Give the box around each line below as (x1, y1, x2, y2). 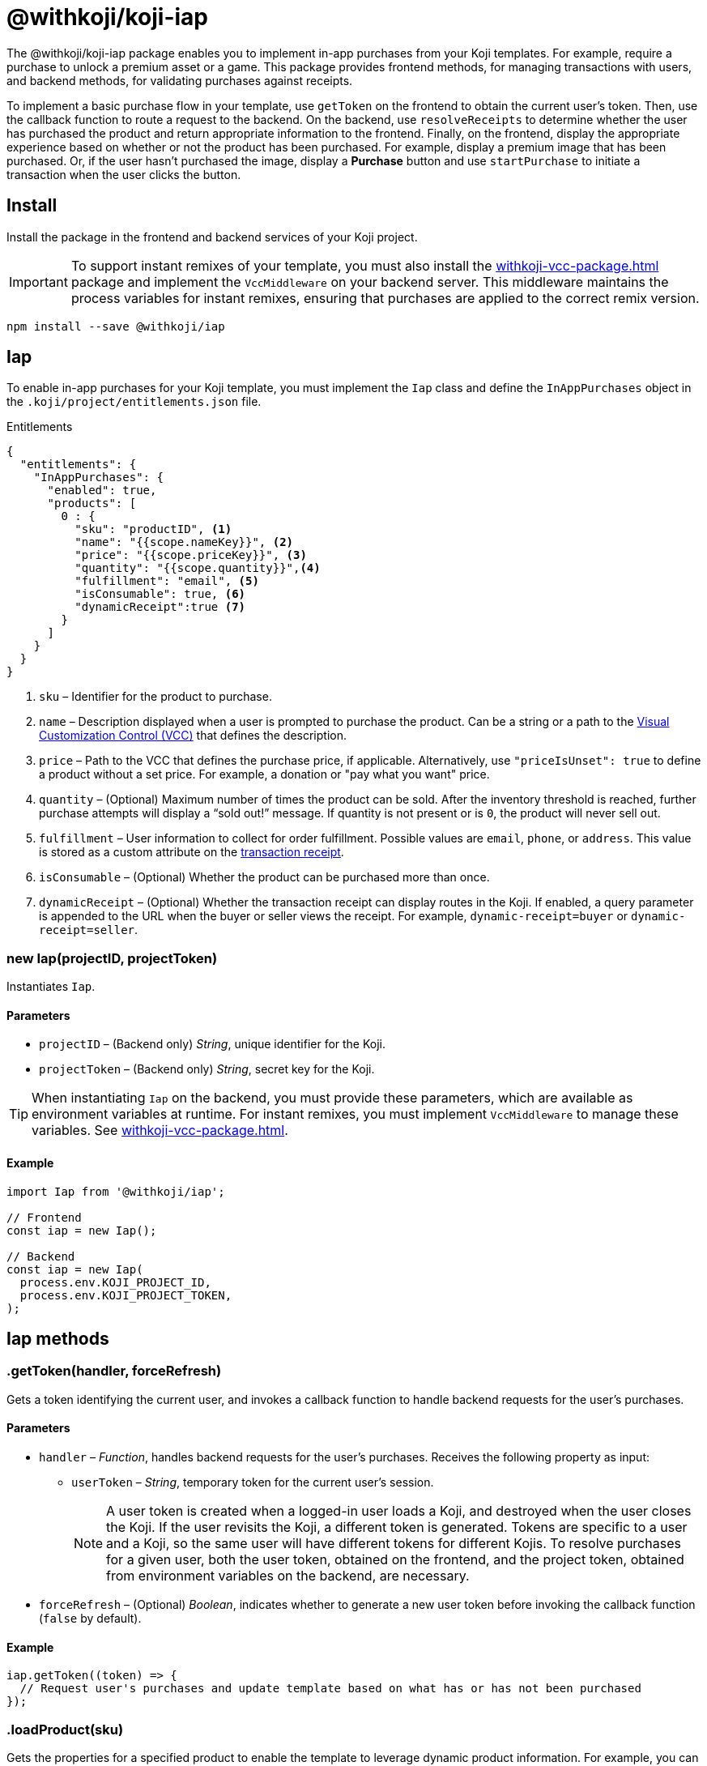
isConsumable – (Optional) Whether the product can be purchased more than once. (39, 870, 490, 885)
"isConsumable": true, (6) (75, 587, 246, 601)
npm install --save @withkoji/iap (6, 319, 225, 333)
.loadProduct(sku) (6, 1721, 124, 1738)
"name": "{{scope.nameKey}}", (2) (75, 535, 294, 549)
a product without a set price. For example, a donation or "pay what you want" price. (39, 767, 490, 782)
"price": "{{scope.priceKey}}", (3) (75, 548, 307, 562)
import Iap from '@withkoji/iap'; (6, 1184, 225, 1198)
